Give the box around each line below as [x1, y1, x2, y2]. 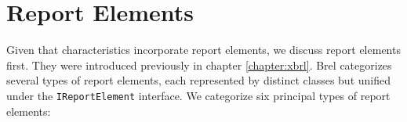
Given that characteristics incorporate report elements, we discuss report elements [6, 41, 401, 58]
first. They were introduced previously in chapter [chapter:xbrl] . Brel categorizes [6, 56, 392, 73]
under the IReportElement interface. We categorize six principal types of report [6, 87, 391, 103]
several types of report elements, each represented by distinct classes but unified [6, 72, 391, 88]
